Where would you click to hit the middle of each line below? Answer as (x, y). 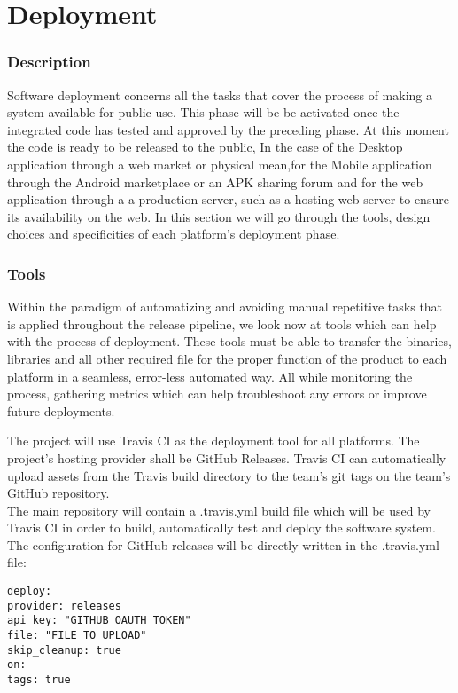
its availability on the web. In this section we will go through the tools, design (219, 216)
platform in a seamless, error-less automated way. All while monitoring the (210, 376)
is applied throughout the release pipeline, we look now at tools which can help (222, 323)
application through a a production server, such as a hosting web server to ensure (228, 199)
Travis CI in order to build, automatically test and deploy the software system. (221, 528)
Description (49, 62)
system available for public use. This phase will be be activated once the (203, 112)
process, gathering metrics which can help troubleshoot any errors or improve (217, 394)
